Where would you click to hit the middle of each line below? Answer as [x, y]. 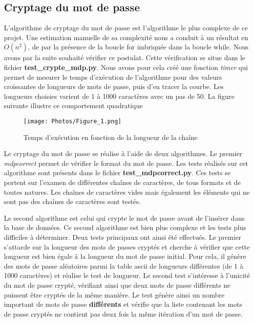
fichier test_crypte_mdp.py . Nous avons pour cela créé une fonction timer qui [126, 67]
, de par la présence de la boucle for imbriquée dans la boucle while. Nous [138, 47]
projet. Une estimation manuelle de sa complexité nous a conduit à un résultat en [126, 37]
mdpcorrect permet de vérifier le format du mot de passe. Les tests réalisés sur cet [126, 163]
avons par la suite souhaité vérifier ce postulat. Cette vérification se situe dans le [125, 57]
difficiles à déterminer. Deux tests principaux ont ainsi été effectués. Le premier [123, 237]
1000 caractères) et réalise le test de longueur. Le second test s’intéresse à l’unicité [127, 275]
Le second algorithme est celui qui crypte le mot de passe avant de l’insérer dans [124, 218]
